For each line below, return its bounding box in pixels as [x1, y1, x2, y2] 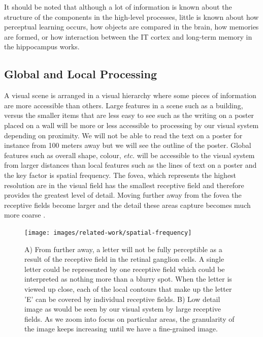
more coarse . [4, 209, 46, 220]
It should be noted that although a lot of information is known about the [4, 2, 232, 12]
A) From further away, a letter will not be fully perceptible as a [24, 243, 222, 254]
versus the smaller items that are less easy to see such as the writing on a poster [4, 110, 254, 120]
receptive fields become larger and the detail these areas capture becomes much [4, 199, 251, 210]
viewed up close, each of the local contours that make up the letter [24, 283, 232, 294]
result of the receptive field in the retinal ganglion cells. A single [24, 254, 224, 264]
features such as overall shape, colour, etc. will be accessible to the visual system [4, 149, 255, 160]
